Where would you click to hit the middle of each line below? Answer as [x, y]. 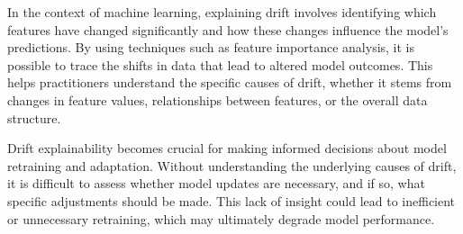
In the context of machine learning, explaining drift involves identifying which [222, 12]
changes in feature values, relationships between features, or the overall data [218, 99]
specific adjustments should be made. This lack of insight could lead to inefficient [231, 200]
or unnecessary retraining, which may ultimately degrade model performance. [221, 218]
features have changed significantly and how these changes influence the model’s [228, 29]
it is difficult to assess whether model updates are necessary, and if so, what [216, 183]
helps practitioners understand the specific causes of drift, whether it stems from [230, 82]
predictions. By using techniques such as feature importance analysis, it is [211, 47]
